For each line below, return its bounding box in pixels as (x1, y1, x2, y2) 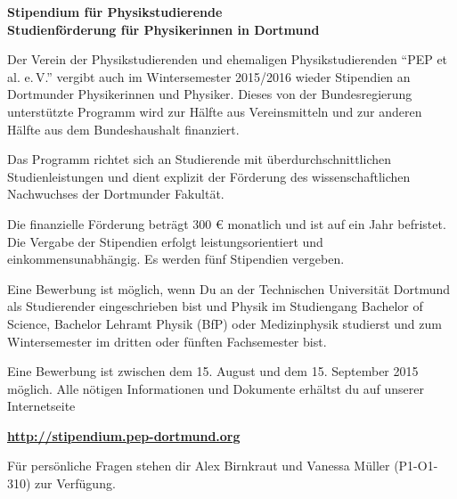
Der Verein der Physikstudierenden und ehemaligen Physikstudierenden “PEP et (7, 50, 448, 69)
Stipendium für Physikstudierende (7, 3, 223, 20)
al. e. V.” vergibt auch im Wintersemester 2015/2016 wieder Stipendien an (7, 67, 411, 86)
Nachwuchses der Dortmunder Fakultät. (7, 184, 224, 203)
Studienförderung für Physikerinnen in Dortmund (7, 20, 320, 38)
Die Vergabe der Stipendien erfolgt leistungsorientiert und (7, 232, 323, 250)
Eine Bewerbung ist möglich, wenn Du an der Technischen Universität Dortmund (7, 279, 450, 298)
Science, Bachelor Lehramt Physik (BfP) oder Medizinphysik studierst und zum (7, 314, 442, 332)
